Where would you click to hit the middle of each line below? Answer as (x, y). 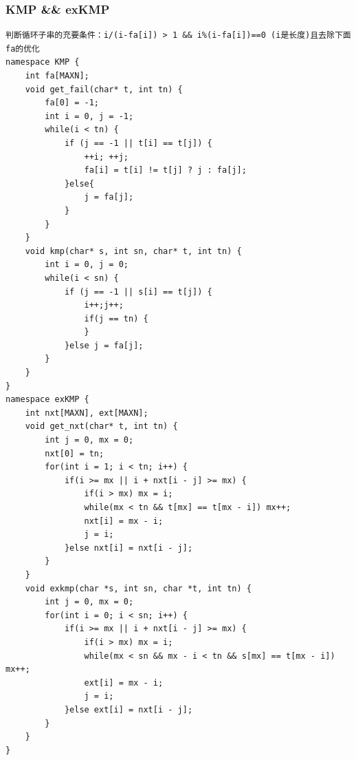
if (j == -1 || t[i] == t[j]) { (138, 143)
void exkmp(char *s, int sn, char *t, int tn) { (138, 588)
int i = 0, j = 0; (87, 265)
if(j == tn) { (116, 318)
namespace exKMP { (47, 400)
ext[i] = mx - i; (124, 683)
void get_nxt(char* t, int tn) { (101, 426)
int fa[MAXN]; (57, 76)
